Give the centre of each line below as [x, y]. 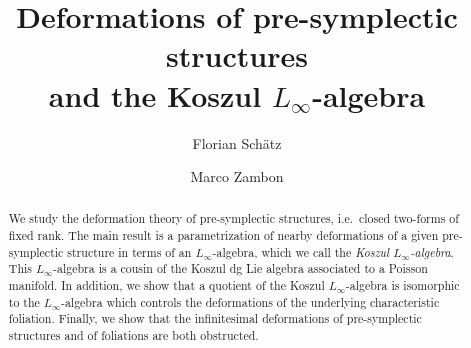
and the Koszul [155, 94]
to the [24, 301]
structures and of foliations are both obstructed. [133, 335]
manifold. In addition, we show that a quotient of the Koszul [166, 285]
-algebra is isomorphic [402, 285]
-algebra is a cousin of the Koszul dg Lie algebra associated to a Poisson [240, 268]
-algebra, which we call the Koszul [300, 251]
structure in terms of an [129, 251]
